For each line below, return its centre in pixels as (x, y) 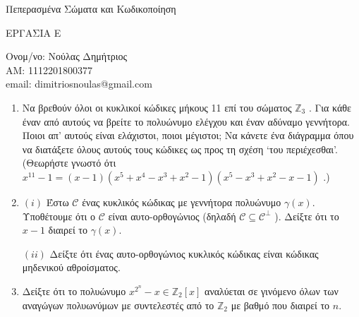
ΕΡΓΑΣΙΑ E (34, 32)
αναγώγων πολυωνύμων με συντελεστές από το (118, 305)
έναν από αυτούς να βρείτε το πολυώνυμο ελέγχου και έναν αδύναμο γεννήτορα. (186, 121)
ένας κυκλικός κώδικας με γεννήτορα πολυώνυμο (182, 202)
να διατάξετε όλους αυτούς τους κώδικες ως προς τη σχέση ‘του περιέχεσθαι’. (180, 149)
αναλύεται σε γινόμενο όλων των (272, 291)
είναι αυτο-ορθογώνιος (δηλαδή (172, 216)
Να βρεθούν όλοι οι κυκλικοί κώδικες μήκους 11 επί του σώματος (157, 107)
